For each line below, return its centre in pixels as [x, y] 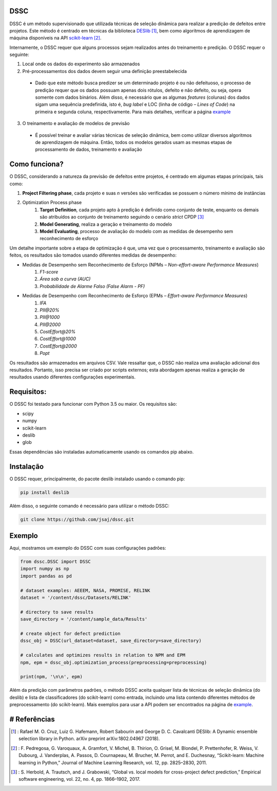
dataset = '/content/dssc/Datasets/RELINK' [76, 597]
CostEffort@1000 [58, 339]
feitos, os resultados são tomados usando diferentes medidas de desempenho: [93, 255]
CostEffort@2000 [58, 346]
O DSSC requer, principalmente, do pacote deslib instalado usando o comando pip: [97, 479]
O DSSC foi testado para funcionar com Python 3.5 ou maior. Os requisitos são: [93, 404]
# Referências [32, 719]
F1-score [49, 272]
